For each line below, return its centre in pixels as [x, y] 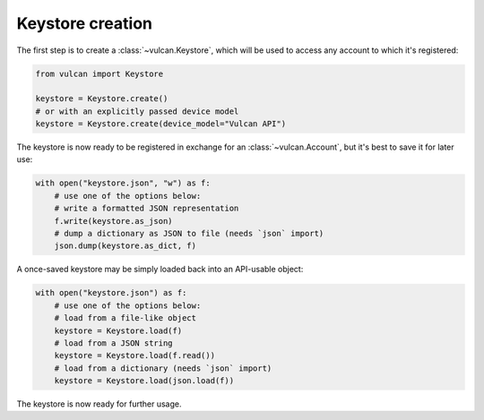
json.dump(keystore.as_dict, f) [125, 246]
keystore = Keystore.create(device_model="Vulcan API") [161, 124]
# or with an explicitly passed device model [137, 111]
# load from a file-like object [125, 318]
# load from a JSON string [114, 343]
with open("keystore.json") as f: [111, 293]
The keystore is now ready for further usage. [99, 404]
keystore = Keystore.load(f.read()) [134, 356]
